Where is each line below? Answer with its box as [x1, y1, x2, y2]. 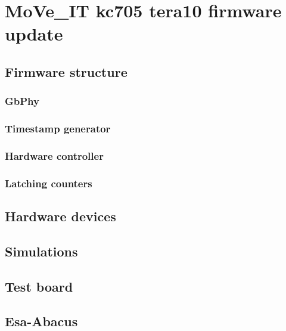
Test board [5, 277, 73, 295]
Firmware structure [5, 62, 128, 81]
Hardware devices [5, 207, 116, 225]
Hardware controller [5, 148, 104, 163]
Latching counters [5, 175, 92, 190]
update [5, 21, 63, 46]
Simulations [5, 242, 78, 260]
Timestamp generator [5, 121, 111, 136]
